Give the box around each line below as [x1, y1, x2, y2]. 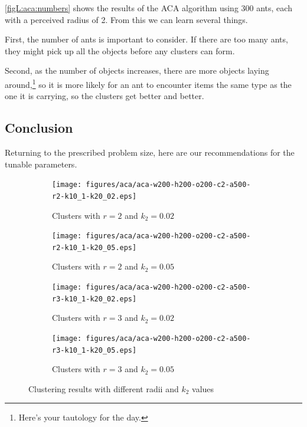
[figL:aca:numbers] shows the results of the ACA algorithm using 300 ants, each [5, 2, 292, 14]
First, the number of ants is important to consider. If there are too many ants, [5, 33, 288, 45]
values [192, 382, 214, 395]
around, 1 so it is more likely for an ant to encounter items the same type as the [5, 76, 292, 90]
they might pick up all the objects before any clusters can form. [5, 44, 235, 57]
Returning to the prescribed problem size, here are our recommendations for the [5, 146, 295, 159]
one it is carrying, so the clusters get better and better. [5, 90, 204, 102]
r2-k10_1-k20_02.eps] [52, 192, 137, 201]
